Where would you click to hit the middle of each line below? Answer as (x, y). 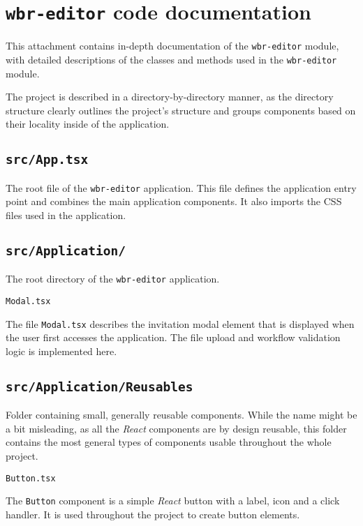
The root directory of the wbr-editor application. (113, 279)
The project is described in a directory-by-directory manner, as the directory (170, 97)
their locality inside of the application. (88, 124)
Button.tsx (31, 478)
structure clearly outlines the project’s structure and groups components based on (181, 110)
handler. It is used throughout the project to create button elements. (153, 514)
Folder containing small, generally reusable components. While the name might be (181, 415)
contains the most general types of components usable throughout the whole (169, 442)
